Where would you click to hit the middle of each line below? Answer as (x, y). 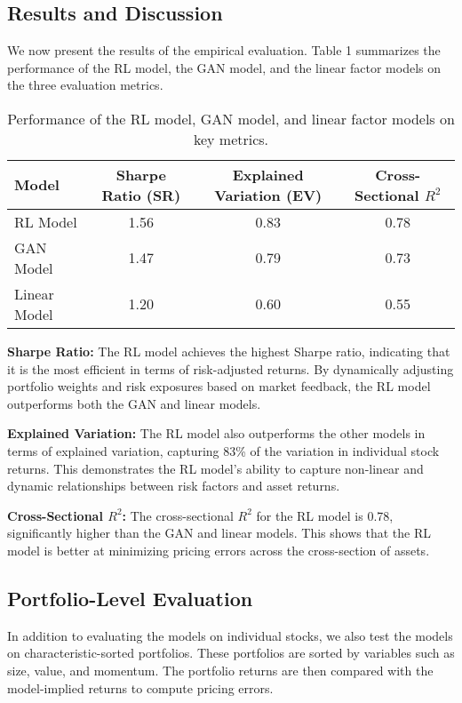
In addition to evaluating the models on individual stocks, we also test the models (230, 635)
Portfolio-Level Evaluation (130, 598)
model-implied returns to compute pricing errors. (140, 687)
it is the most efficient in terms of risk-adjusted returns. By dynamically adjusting (231, 368)
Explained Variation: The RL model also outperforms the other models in (216, 433)
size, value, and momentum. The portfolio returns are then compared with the (220, 670)
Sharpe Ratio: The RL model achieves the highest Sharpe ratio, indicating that (229, 351)
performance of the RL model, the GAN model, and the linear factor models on (224, 67)
